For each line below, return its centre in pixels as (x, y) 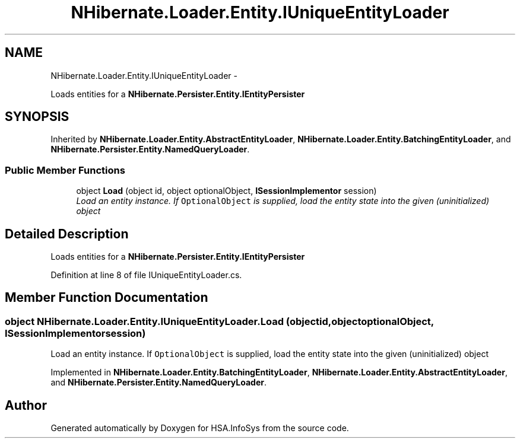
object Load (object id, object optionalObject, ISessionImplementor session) (226, 191)
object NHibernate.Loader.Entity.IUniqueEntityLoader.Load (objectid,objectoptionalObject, (219, 321)
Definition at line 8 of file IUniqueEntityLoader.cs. (146, 275)
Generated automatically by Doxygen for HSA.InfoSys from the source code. (200, 428)
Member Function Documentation (107, 298)
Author (26, 405)
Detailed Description (67, 234)
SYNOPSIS (37, 117)
